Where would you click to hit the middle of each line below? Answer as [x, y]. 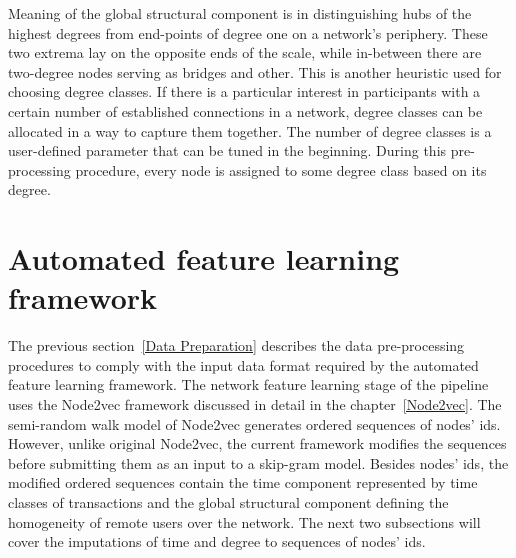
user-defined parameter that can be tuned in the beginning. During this [227, 150]
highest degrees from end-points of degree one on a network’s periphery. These [248, 32]
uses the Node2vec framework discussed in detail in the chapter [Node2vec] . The [255, 404]
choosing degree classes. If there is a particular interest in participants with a [244, 91]
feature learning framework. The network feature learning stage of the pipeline [248, 384]
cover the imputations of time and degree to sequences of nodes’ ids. [217, 541]
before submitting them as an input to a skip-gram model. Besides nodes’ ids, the [258, 462]
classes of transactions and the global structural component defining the [228, 502]
